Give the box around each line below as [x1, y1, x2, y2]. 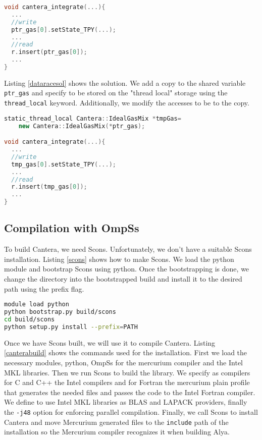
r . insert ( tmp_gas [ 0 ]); [11, 183, 87, 191]
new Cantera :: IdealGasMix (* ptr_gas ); [18, 122, 145, 130]
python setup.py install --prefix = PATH [4, 323, 138, 331]
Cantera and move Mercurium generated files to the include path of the [4, 416, 229, 427]
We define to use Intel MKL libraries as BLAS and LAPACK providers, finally [4, 397, 247, 407]
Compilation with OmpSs [4, 220, 139, 236]
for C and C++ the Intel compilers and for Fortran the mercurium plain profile [4, 377, 250, 388]
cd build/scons [4, 315, 55, 323]
